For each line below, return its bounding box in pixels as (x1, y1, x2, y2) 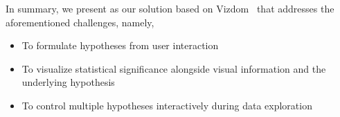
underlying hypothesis (21, 75, 115, 89)
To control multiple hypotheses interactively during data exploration (21, 98, 312, 112)
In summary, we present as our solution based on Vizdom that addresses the (6, 1, 334, 15)
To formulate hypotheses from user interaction (21, 38, 219, 53)
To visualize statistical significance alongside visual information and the (21, 61, 326, 75)
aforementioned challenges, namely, (6, 15, 154, 29)
